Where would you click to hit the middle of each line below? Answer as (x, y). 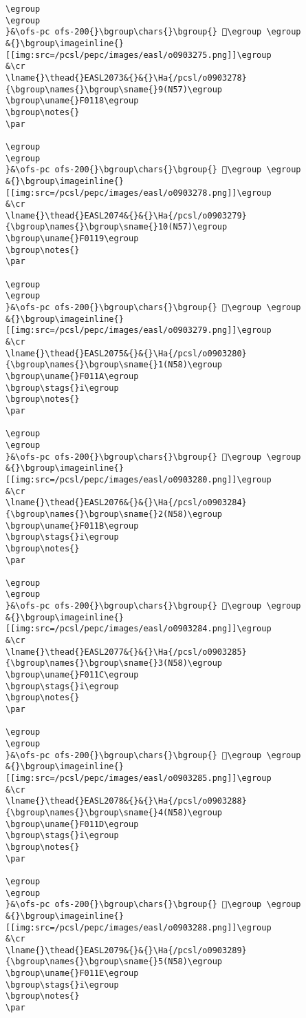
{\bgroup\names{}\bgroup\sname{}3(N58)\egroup (114, 663)
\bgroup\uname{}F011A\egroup (72, 376)
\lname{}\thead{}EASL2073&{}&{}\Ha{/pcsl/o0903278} (126, 78)
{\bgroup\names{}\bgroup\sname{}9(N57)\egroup (114, 89)
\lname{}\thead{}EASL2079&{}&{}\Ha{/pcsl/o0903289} (126, 950)
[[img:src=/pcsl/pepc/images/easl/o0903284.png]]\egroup (139, 629)
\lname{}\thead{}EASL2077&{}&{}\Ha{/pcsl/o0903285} (126, 652)
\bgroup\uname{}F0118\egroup (72, 101)
